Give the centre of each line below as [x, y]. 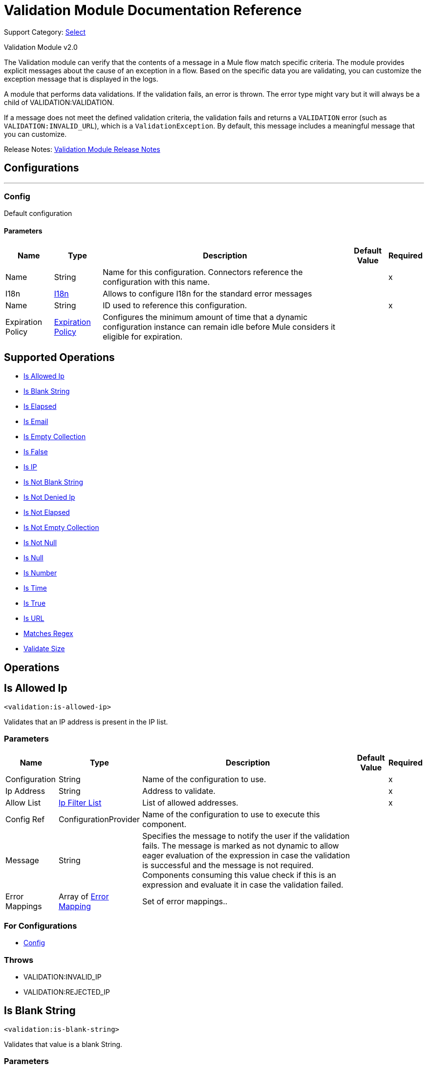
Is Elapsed [40, 406]
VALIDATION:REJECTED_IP [67, 992]
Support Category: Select [45, 32]
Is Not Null [40, 543]
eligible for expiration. [143, 336]
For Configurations [41, 926]
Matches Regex [48, 634]
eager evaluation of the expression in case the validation [246, 856]
